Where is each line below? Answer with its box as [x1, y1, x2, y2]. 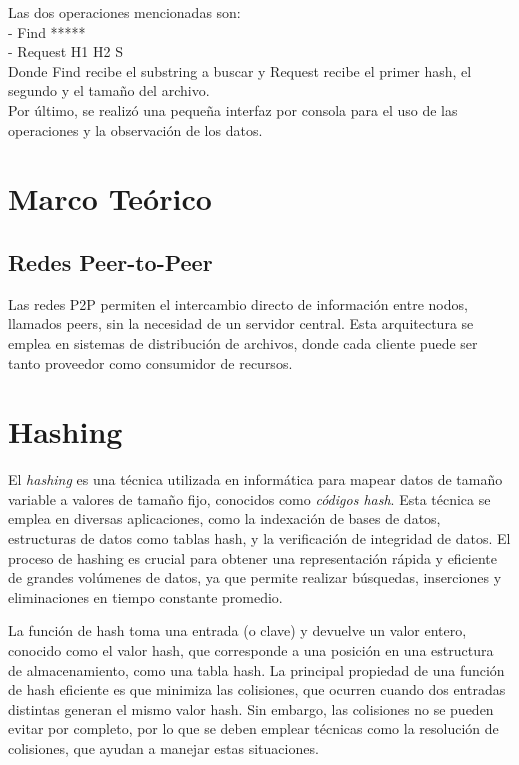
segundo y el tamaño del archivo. [8, 80, 210, 101]
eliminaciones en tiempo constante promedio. [8, 586, 283, 607]
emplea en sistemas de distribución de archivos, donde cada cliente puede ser [8, 332, 478, 353]
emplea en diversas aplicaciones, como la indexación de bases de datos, [8, 508, 441, 529]
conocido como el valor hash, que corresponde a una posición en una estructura [8, 639, 494, 660]
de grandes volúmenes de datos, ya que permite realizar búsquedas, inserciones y [8, 567, 502, 588]
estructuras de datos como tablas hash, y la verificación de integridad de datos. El [8, 528, 511, 549]
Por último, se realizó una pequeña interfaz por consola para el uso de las [8, 99, 458, 120]
